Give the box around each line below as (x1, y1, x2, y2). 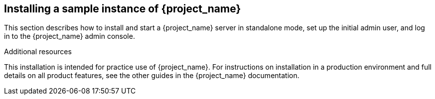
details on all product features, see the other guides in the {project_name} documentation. (4, 71, 299, 80)
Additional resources (4, 47, 72, 56)
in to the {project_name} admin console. (4, 32, 135, 41)
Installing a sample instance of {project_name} (4, 2, 241, 15)
